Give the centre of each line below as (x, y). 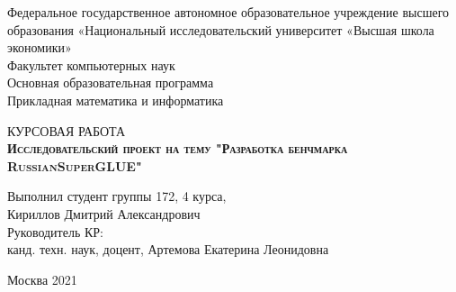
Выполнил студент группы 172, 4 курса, (117, 196)
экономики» (40, 47)
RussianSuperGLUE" (75, 165)
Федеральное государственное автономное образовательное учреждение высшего (228, 12)
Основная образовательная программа (111, 82)
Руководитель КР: (55, 231)
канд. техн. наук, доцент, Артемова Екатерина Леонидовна (168, 249)
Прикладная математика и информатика (116, 100)
